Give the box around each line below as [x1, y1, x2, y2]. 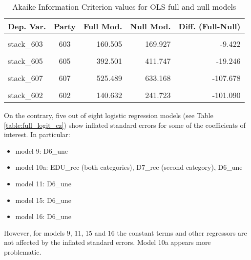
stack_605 [8, 55, 43, 66]
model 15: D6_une [15, 195, 71, 205]
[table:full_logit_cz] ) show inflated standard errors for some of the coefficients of [4, 120, 246, 130]
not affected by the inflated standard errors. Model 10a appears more [4, 237, 211, 247]
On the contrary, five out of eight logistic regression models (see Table [4, 110, 213, 120]
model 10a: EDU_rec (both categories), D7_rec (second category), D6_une [15, 162, 243, 172]
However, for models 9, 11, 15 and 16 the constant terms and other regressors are [4, 227, 247, 238]
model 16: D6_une [15, 211, 71, 221]
